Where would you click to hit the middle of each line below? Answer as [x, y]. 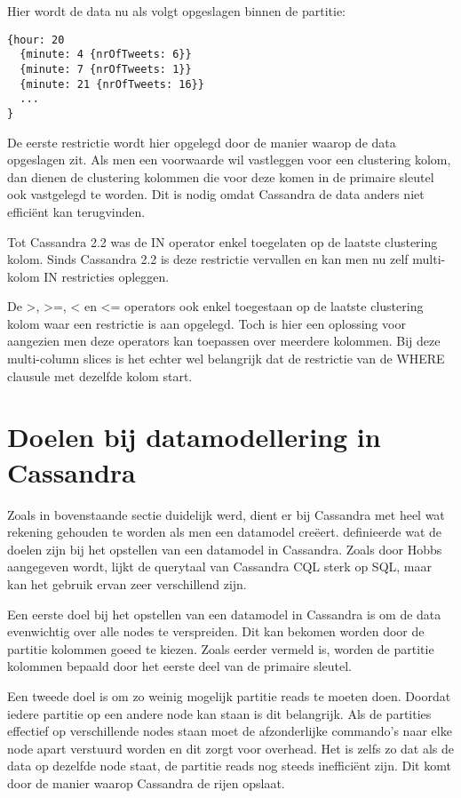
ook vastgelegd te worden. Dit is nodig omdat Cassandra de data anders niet [216, 194]
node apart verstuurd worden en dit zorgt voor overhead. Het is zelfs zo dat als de [231, 748]
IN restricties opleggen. [107, 276]
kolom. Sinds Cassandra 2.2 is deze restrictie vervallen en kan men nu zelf [208, 259]
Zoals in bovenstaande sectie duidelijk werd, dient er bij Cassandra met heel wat [226, 514]
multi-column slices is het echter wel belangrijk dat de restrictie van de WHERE [226, 359]
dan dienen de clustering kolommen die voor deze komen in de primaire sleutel [221, 176]
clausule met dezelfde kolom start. [100, 375]
